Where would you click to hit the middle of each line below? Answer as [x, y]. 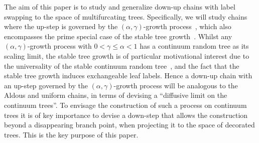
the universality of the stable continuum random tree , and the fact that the [122, 65]
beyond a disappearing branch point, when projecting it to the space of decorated [129, 125]
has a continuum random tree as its [194, 46]
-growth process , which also [187, 26]
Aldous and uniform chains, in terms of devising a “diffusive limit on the [116, 95]
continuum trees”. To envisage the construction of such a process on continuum [125, 105]
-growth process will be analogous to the [176, 85]
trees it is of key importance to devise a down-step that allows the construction [126, 115]
